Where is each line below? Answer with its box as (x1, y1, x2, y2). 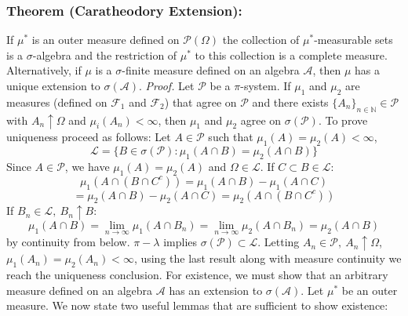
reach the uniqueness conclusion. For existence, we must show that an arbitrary (6, 267, 388, 283)
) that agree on (164, 93, 237, 110)
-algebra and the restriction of (32, 46, 177, 63)
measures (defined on (6, 93, 107, 110)
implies (163, 234, 198, 250)
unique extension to (6, 78, 100, 93)
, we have (64, 158, 110, 174)
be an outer (341, 281, 398, 298)
